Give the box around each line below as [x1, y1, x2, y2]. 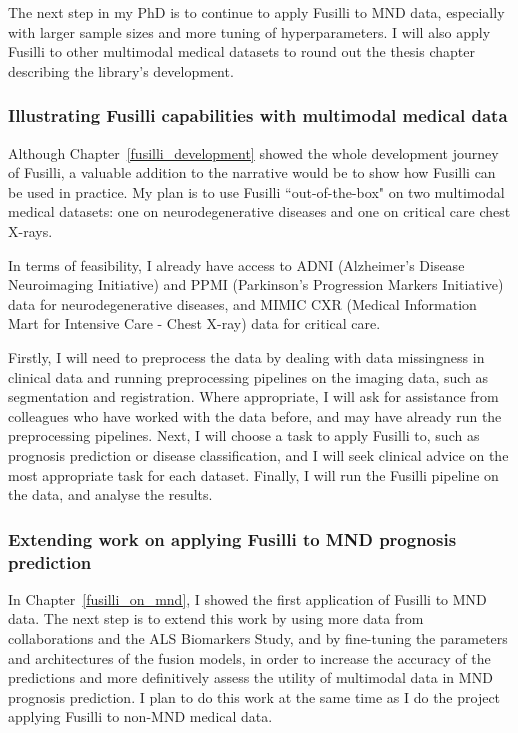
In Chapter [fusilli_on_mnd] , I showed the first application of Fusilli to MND [8, 588, 487, 609]
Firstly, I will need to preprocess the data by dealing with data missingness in [8, 346, 485, 367]
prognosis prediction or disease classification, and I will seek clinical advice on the [8, 444, 509, 465]
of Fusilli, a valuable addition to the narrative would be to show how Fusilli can [8, 162, 496, 183]
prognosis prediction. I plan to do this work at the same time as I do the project [8, 686, 501, 707]
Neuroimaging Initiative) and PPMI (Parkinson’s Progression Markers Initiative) [8, 274, 504, 295]
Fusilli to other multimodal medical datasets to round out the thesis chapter [8, 41, 475, 62]
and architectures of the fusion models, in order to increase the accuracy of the [8, 647, 491, 668]
